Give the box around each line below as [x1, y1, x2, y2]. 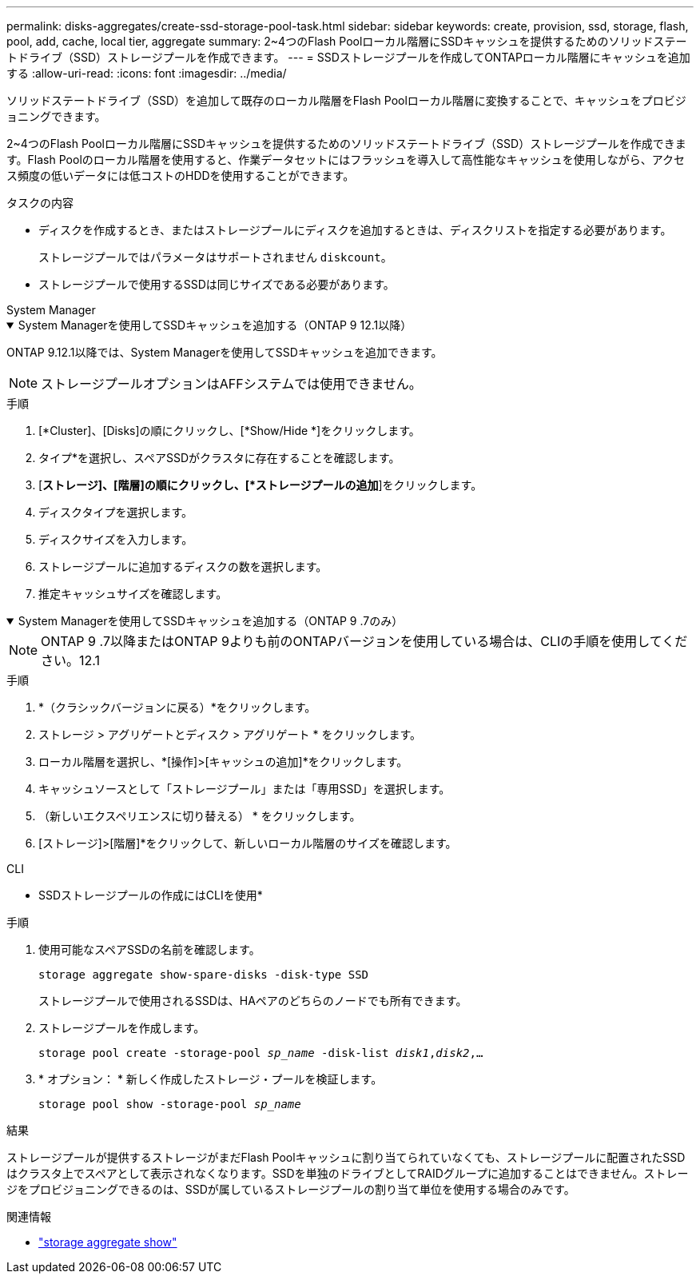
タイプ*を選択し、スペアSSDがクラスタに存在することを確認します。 [38, 451, 400, 465]
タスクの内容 [6, 196, 74, 209]
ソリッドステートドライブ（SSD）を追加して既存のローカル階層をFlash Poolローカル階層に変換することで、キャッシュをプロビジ [6, 94, 686, 107]
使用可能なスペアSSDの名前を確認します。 [38, 943, 261, 956]
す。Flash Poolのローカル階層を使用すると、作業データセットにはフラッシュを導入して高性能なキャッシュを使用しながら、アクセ [6, 153, 686, 166]
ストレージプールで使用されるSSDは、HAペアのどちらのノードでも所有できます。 [38, 994, 467, 1007]
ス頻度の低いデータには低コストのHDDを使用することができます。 [6, 169, 355, 182]
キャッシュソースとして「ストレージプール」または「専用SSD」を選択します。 [38, 782, 451, 796]
